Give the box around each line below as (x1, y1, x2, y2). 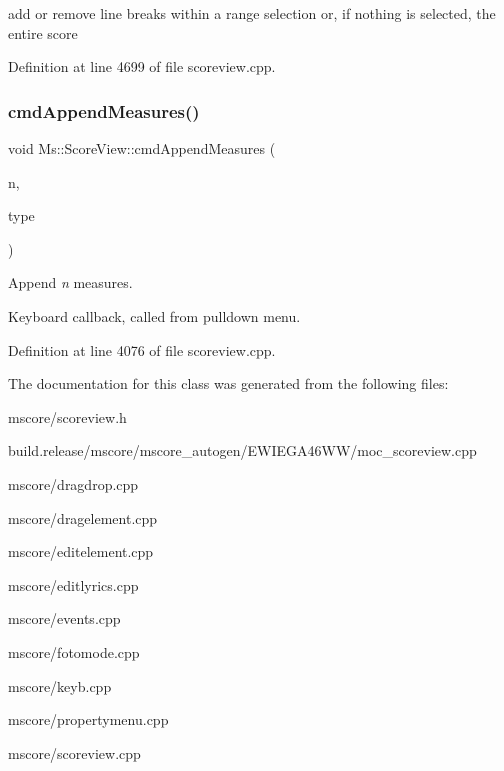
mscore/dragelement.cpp (8, 507, 158, 528)
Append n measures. (8, 272, 133, 293)
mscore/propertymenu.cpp (8, 709, 169, 730)
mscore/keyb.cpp (8, 675, 112, 696)
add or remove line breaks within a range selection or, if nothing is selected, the (8, 3, 496, 23)
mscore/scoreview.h (8, 406, 127, 427)
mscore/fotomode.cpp (8, 641, 140, 662)
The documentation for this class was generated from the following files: (8, 373, 449, 394)
